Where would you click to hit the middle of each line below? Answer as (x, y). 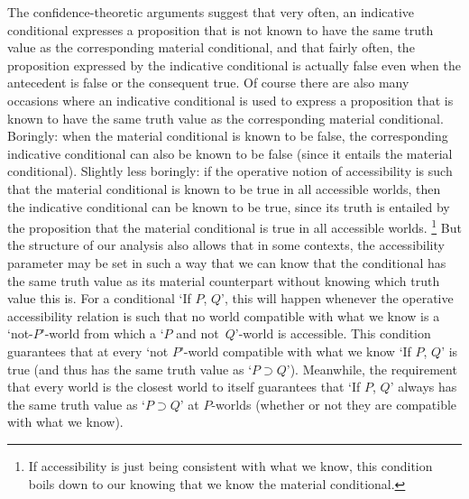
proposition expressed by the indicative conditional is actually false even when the (234, 65)
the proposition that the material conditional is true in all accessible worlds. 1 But (234, 226)
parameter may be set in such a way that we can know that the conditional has (227, 262)
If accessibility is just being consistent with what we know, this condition (230, 465)
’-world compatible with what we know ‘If (295, 351)
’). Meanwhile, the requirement (372, 369)
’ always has (423, 387)
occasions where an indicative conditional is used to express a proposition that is (230, 100)
